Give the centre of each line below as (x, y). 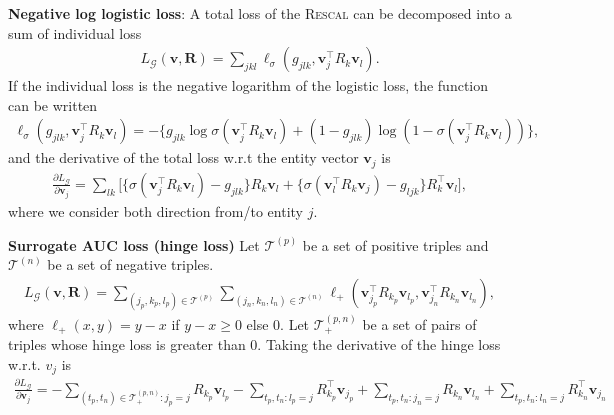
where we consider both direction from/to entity (156, 210)
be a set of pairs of (419, 323)
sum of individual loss (75, 32)
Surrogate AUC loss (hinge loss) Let (134, 244)
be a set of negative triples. (130, 264)
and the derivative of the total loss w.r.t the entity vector (183, 157)
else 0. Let (278, 323)
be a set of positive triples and (395, 244)
